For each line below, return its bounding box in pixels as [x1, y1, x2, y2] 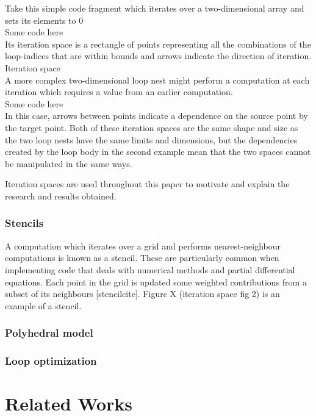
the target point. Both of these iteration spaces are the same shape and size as [5, 121, 298, 134]
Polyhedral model [5, 325, 93, 340]
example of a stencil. [5, 299, 82, 312]
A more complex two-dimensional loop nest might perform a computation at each [5, 73, 310, 86]
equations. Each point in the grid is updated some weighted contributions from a [5, 275, 307, 288]
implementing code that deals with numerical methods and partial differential [5, 263, 295, 276]
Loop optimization [5, 353, 97, 368]
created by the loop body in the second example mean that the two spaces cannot [5, 145, 311, 158]
